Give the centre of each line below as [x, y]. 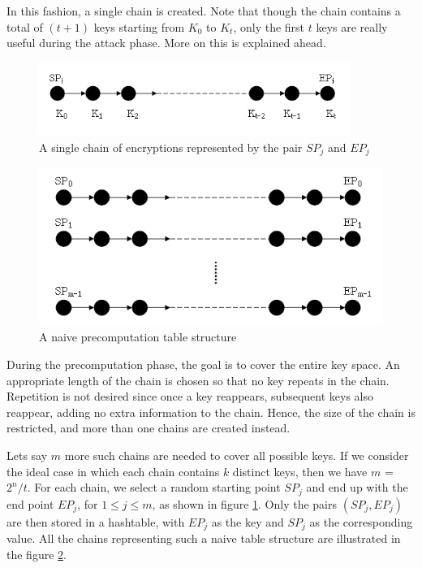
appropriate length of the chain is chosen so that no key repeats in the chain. [198, 380]
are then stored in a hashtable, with [96, 521]
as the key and [248, 521]
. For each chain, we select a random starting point [154, 487]
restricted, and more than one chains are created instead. [149, 428]
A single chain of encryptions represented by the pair [171, 147]
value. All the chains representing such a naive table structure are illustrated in [204, 538]
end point [30, 503]
